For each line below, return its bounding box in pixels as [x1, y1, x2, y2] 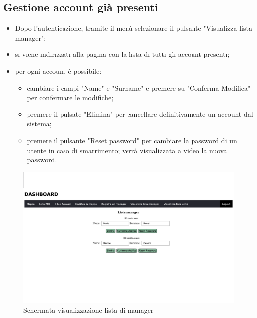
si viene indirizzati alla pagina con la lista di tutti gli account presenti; [15, 49, 230, 59]
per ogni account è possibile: [15, 65, 102, 76]
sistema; [27, 118, 52, 129]
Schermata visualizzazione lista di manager [23, 305, 154, 315]
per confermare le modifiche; [27, 92, 114, 103]
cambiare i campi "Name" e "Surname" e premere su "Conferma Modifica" [27, 82, 251, 93]
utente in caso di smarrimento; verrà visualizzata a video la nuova [27, 145, 227, 155]
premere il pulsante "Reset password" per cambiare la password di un [27, 135, 237, 145]
